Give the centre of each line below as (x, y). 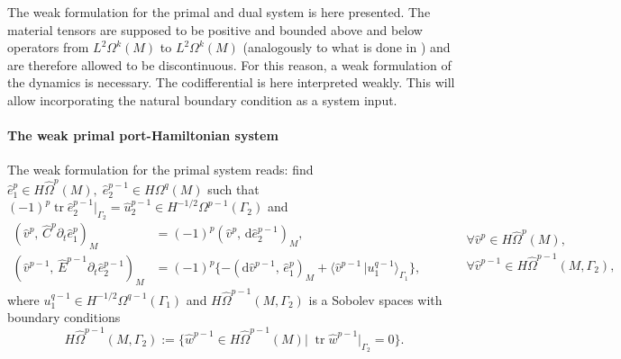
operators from (48, 47)
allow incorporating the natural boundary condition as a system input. (202, 99)
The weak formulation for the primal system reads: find (160, 170)
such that (233, 188)
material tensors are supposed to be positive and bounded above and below (215, 29)
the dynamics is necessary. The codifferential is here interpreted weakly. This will (231, 82)
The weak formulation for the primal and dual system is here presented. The (219, 12)
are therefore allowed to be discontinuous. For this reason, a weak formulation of (229, 64)
